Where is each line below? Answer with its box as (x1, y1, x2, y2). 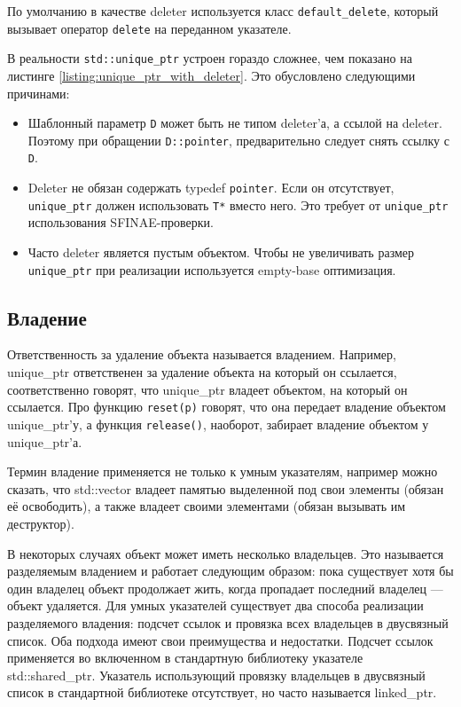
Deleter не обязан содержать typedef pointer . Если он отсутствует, (27, 178, 395, 197)
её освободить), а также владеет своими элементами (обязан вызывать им (7, 497, 406, 515)
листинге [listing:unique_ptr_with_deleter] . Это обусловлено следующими (7, 66, 416, 84)
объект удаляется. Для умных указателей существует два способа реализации (7, 596, 424, 615)
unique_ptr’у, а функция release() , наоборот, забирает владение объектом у (7, 414, 429, 433)
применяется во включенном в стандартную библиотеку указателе (7, 648, 363, 667)
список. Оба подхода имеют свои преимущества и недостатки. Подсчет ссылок (7, 631, 434, 649)
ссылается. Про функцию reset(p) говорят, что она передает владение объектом (7, 397, 446, 416)
